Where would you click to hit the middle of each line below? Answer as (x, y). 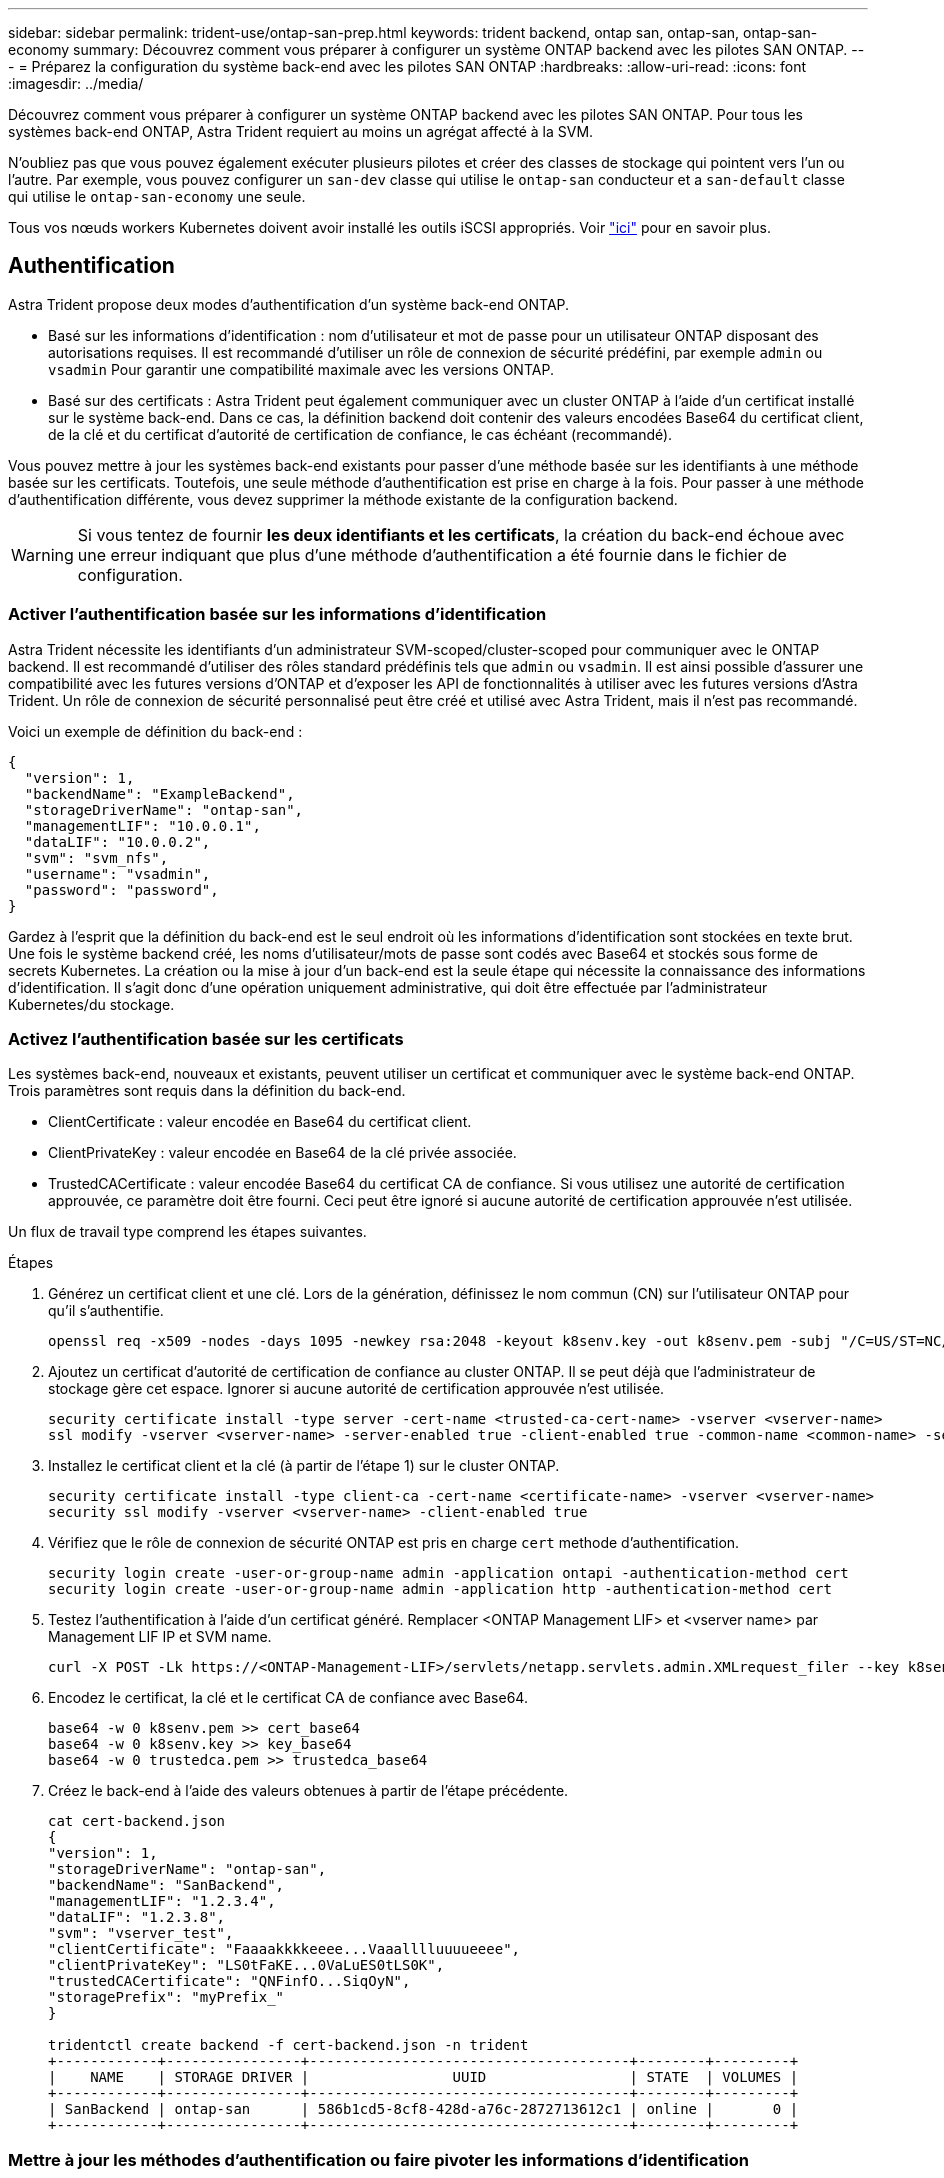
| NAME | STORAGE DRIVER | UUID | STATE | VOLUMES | (423, 2077)
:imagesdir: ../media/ (76, 83)
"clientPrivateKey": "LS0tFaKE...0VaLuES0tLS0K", (246, 1965)
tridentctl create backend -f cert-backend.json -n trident (288, 2045)
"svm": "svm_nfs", (96, 857)
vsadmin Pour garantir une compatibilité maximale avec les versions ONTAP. (301, 369)
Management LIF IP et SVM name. (160, 1637)
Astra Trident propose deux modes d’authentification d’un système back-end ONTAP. (289, 304)
